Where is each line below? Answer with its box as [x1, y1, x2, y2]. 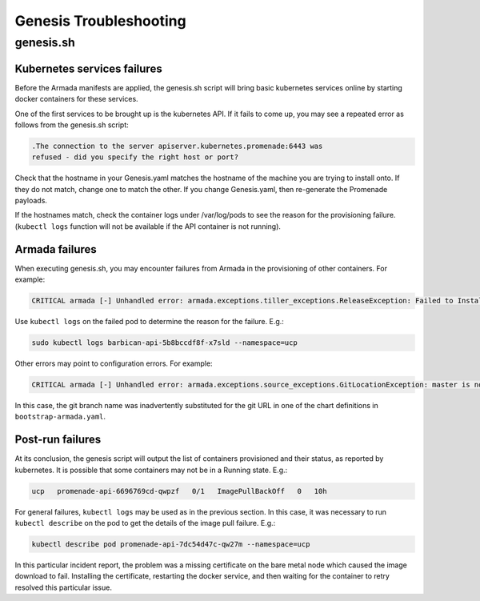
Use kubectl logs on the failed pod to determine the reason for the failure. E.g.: [14, 317, 284, 327]
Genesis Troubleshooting [14, 12, 187, 30]
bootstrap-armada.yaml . [14, 412, 106, 422]
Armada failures [14, 242, 98, 256]
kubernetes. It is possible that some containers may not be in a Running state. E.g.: [14, 465, 288, 475]
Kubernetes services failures [14, 62, 163, 75]
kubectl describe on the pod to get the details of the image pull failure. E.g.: [14, 519, 276, 528]
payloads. [14, 196, 48, 206]
